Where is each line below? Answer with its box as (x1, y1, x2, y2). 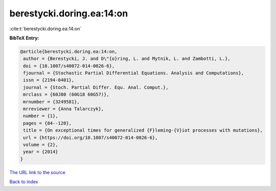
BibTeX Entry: (9, 35, 39, 41)
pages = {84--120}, (23, 120, 72, 126)
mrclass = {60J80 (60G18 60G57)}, (23, 92, 109, 97)
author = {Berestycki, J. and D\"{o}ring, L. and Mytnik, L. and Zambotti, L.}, (23, 56, 231, 61)
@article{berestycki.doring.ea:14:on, (20, 49, 118, 54)
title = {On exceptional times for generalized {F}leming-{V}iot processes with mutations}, (23, 128, 263, 133)
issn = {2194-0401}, (23, 77, 75, 83)
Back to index (9, 179, 38, 185)
